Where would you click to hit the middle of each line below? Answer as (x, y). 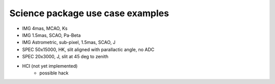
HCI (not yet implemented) (50, 66)
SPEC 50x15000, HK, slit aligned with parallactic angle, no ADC (88, 49)
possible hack (54, 73)
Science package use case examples (89, 13)
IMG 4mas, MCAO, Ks (45, 28)
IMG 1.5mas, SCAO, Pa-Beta (51, 35)
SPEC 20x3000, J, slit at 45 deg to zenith (65, 57)
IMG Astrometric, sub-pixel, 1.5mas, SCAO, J (69, 43)
